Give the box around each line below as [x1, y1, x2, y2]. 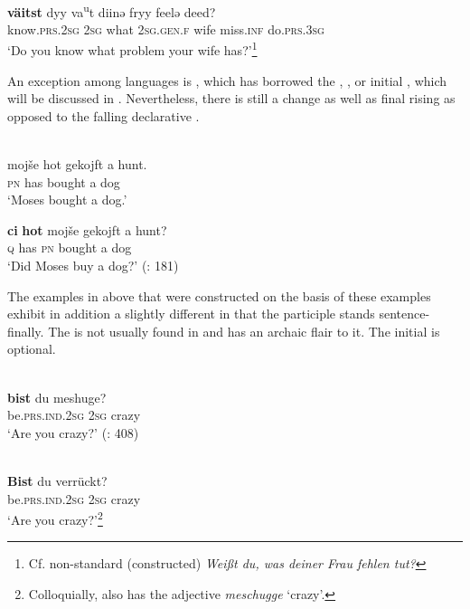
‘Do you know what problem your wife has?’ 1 [7, 38, 258, 60]
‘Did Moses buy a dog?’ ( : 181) [7, 256, 179, 275]
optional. [7, 339, 56, 358]
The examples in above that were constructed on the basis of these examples [7, 286, 431, 305]
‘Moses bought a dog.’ [7, 190, 127, 209]
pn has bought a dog [7, 172, 120, 191]
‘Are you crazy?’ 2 [7, 508, 103, 528]
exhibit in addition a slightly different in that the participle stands [7, 304, 375, 323]
